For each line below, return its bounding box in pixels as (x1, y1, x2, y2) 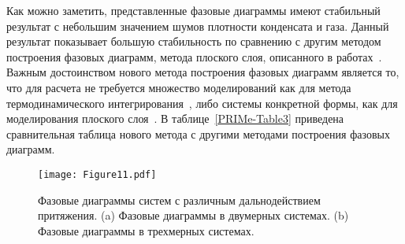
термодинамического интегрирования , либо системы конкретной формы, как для (6, 94, 398, 111)
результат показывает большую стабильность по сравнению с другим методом (6, 33, 381, 50)
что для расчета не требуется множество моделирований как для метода (6, 79, 351, 95)
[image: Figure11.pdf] (38, 168, 157, 180)
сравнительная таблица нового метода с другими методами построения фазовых (6, 125, 390, 142)
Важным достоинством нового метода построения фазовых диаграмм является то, (6, 64, 399, 80)
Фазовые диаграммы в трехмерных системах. (38, 222, 255, 238)
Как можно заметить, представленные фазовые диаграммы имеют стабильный (6, 2, 381, 18)
